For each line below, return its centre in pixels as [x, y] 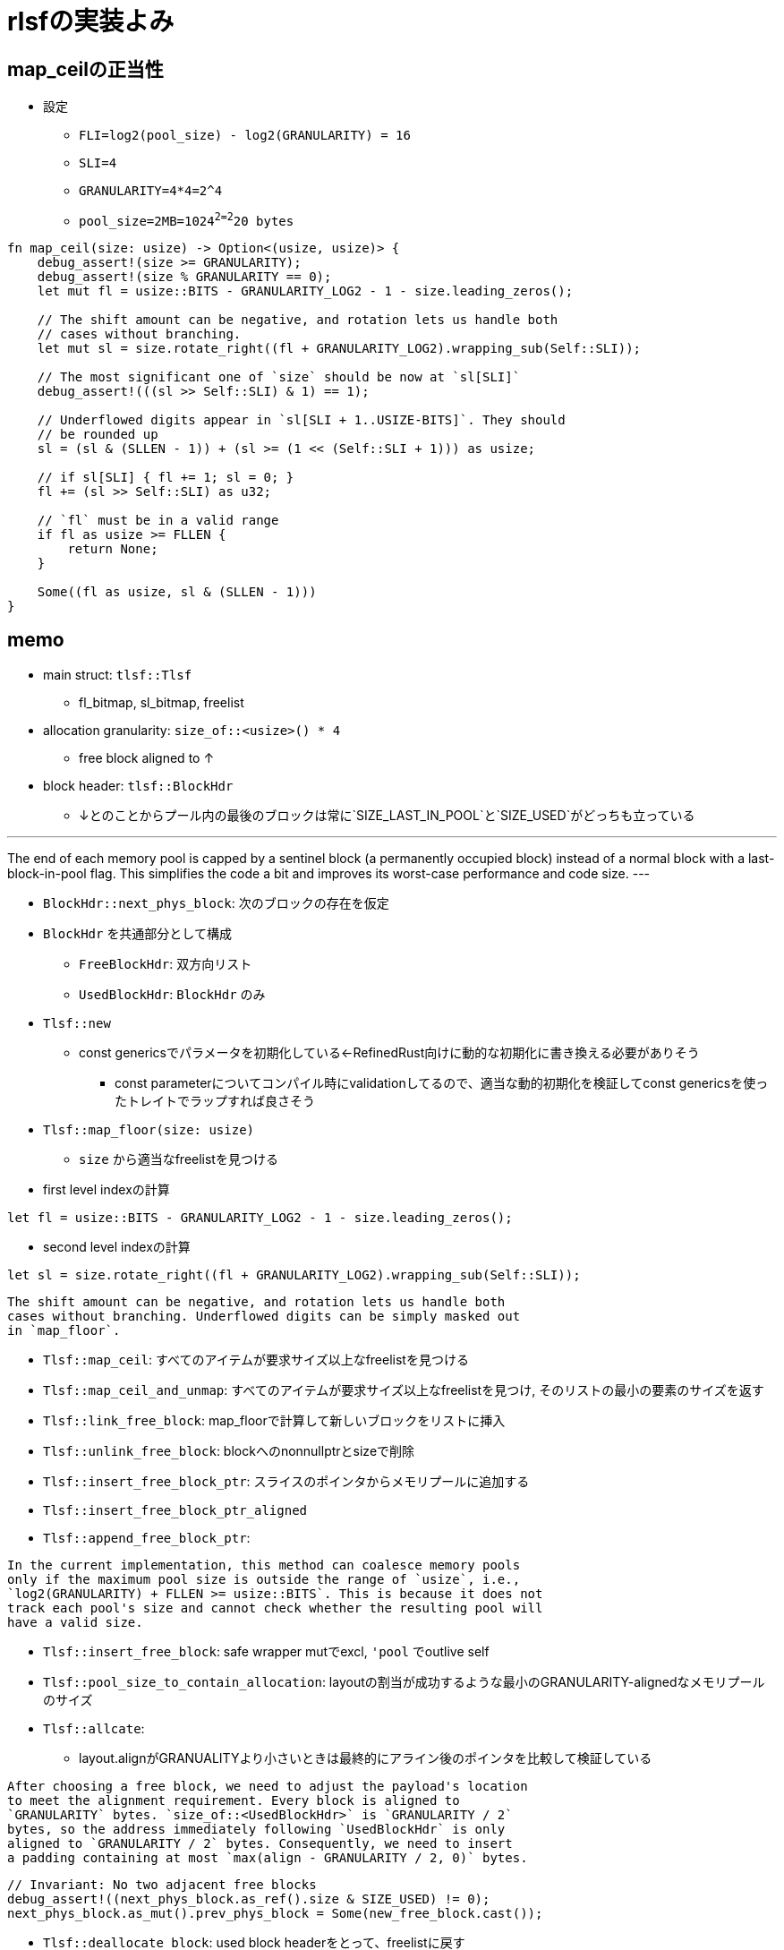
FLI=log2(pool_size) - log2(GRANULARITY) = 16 [245, 136]
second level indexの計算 [117, 1246]
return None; [113, 548]
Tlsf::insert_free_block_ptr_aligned [175, 1510]
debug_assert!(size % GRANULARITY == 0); [184, 276]
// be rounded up [98, 434]
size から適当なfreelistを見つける [179, 1159]
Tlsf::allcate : [94, 1728]
